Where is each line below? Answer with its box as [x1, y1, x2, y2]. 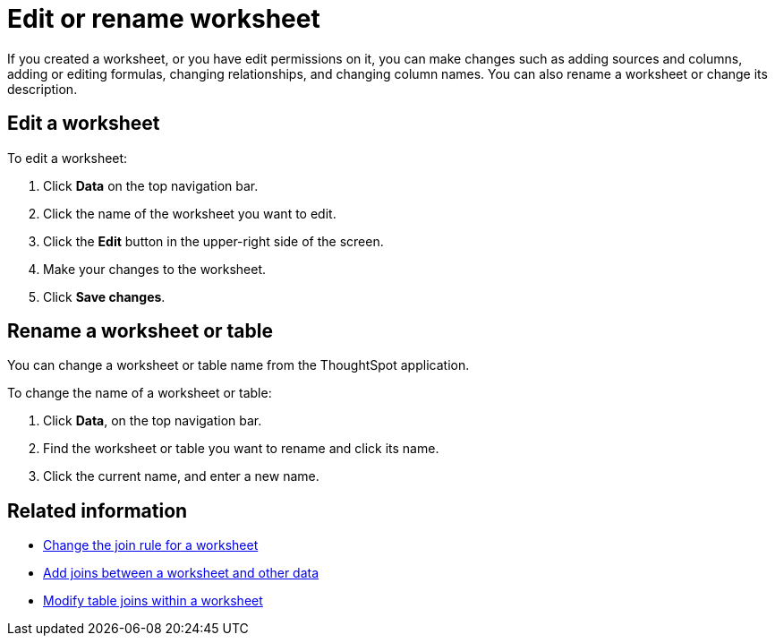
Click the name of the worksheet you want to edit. [43, 205, 336, 221]
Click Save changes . [43, 288, 166, 304]
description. [7, 81, 78, 97]
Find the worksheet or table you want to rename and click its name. [43, 441, 439, 457]
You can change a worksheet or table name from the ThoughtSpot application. [7, 357, 470, 373]
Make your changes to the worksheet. [43, 261, 267, 277]
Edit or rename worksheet [7, 4, 320, 34]
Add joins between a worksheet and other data [43, 565, 319, 581]
